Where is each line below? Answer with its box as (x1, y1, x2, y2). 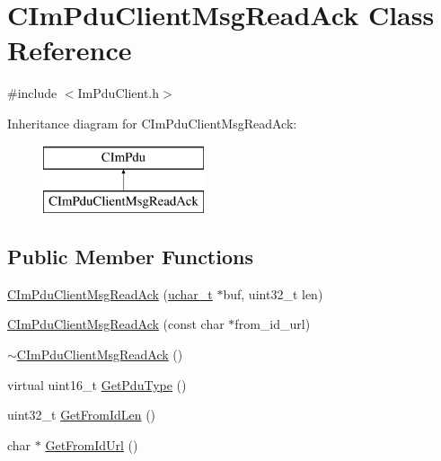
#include (7, 84, 57, 102)
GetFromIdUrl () (45, 435, 138, 454)
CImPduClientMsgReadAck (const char (7, 315, 225, 333)
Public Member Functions (7, 243, 253, 270)
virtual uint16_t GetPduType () (7, 375, 187, 394)
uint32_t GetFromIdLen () (7, 405, 156, 424)
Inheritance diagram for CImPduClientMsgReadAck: (7, 113, 297, 132)
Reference (7, 31, 132, 68)
